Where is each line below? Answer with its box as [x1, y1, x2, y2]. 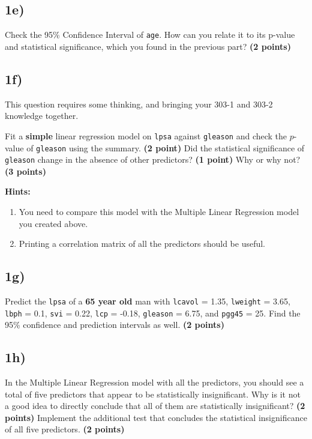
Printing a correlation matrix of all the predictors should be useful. [19, 237, 266, 250]
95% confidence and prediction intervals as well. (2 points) [5, 318, 224, 331]
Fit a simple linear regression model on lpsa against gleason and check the [5, 129, 287, 142]
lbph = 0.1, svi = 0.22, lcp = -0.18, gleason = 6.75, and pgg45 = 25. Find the [5, 306, 301, 319]
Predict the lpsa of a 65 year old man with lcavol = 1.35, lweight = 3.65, [5, 294, 290, 307]
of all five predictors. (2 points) [5, 423, 125, 435]
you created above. [19, 217, 88, 229]
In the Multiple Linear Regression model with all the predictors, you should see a [5, 376, 304, 389]
